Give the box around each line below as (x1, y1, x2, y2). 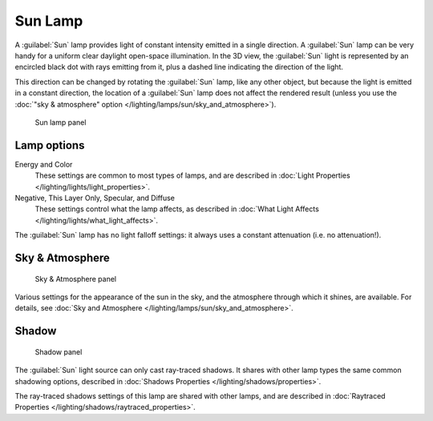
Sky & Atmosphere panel (34, 274, 116, 283)
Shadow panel (34, 347, 83, 356)
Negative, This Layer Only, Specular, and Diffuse (14, 193, 176, 202)
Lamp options (14, 138, 85, 152)
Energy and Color (14, 159, 73, 169)
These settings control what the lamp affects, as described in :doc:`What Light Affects (34, 204, 320, 214)
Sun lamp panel (34, 117, 87, 127)
